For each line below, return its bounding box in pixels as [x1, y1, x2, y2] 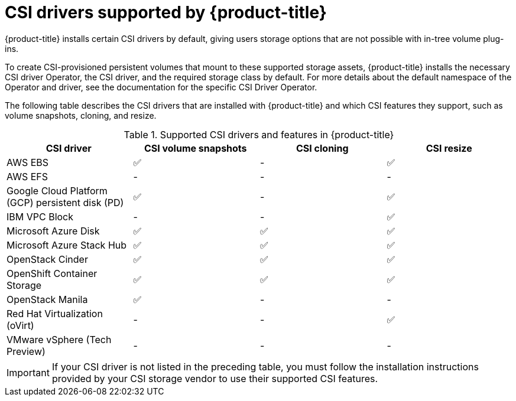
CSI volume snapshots [144, 142, 247, 154]
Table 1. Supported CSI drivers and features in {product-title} [124, 128, 394, 141]
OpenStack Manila [7, 293, 88, 305]
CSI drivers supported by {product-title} [5, 2, 327, 22]
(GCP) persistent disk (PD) [7, 196, 124, 208]
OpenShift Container [7, 267, 98, 279]
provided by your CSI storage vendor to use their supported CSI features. [51, 372, 378, 384]
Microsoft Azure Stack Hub [7, 239, 127, 251]
